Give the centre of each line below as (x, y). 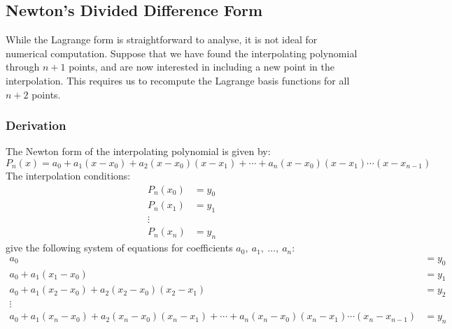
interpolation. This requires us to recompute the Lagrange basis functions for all (178, 80)
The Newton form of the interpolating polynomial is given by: (138, 151)
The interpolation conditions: (68, 175)
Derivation (36, 125)
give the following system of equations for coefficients (119, 248)
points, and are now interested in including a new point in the (202, 67)
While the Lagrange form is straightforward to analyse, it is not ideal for (162, 39)
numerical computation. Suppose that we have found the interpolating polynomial (182, 53)
